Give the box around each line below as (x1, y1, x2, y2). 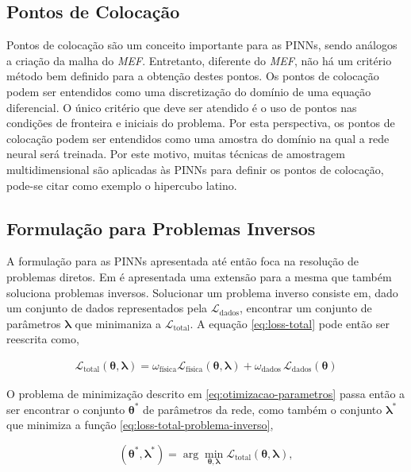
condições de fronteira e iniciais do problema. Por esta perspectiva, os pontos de (6, 114, 395, 131)
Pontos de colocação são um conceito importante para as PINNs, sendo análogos (6, 37, 398, 53)
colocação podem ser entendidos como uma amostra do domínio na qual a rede (6, 130, 390, 146)
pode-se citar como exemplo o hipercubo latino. (6, 176, 237, 193)
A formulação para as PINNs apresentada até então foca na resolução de (6, 253, 359, 269)
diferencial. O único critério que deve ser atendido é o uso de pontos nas (6, 99, 357, 115)
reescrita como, (6, 331, 79, 347)
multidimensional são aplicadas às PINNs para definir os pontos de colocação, (6, 161, 384, 177)
